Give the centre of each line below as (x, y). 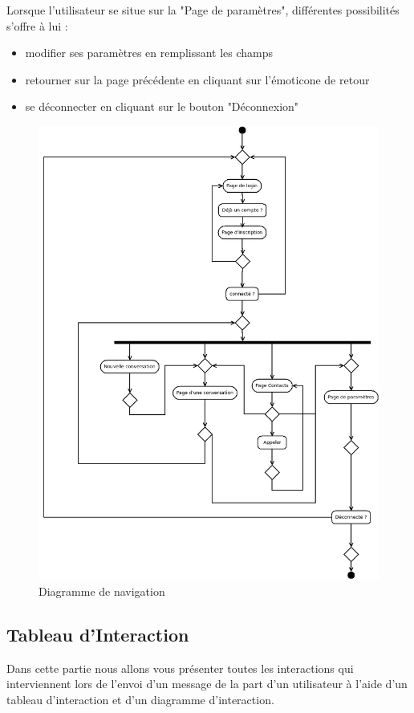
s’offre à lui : (37, 25)
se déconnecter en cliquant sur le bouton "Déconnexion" (162, 106)
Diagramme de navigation (102, 591)
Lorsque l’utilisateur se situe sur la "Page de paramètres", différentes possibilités (203, 10)
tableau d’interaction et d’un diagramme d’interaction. (140, 699)
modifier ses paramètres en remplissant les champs (149, 53)
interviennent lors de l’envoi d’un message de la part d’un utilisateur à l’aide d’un (207, 684)
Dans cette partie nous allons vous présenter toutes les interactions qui (180, 668)
